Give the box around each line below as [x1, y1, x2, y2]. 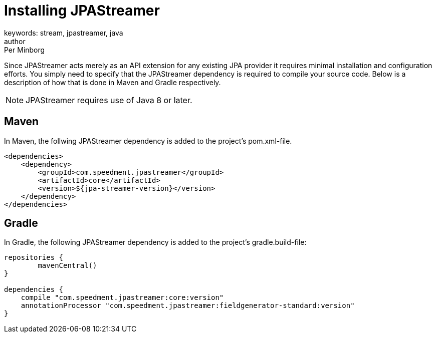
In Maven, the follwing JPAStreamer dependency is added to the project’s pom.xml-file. [4, 136, 292, 145]
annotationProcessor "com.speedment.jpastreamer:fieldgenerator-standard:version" [21, 301, 355, 310]
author [4, 37, 26, 46]
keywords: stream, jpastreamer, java [4, 28, 123, 37]
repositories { [4, 253, 64, 262]
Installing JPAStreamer [4, 2, 160, 19]
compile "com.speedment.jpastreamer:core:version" [21, 293, 224, 302]
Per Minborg [4, 45, 45, 54]
